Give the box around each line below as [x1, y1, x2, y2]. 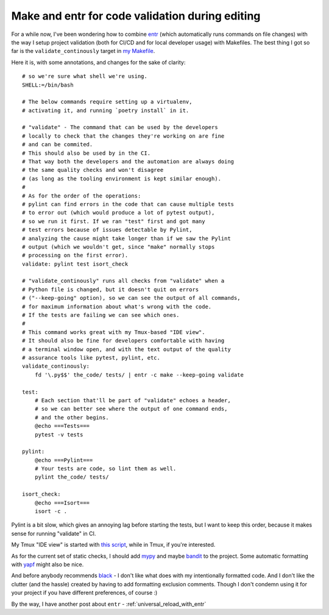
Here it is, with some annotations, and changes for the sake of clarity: [11, 59, 186, 66]
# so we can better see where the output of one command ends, [34, 405, 228, 413]
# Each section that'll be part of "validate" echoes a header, [34, 397, 231, 403]
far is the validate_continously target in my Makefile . [11, 48, 155, 55]
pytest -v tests [34, 431, 83, 438]
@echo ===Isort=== [34, 499, 90, 506]
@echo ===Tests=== [34, 422, 90, 430]
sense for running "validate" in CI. [11, 530, 96, 537]
